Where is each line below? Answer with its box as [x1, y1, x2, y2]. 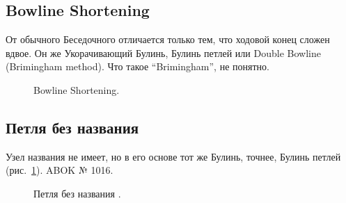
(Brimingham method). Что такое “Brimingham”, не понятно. [6, 59, 269, 74]
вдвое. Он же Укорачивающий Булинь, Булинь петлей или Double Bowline [6, 45, 321, 60]
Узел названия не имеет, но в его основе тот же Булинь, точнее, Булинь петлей [6, 149, 341, 163]
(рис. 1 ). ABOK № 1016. [6, 163, 113, 177]
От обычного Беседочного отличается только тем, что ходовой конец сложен [6, 32, 330, 47]
